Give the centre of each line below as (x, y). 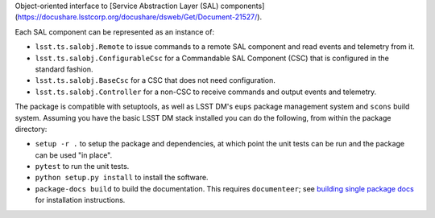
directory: (31, 129)
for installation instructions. (80, 200)
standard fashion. (64, 69)
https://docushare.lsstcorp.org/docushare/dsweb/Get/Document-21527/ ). (139, 17)
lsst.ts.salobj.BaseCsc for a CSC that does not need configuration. (155, 80)
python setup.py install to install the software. (122, 178)
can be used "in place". (74, 155)
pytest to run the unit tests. (82, 167)
